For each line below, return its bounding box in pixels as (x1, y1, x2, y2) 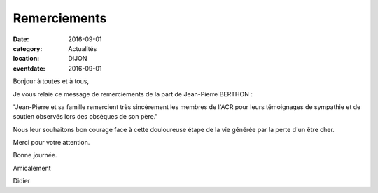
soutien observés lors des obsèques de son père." (13, 113, 158, 121)
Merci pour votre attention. (13, 138, 90, 147)
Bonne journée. (13, 151, 57, 159)
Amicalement (13, 164, 52, 172)
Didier (13, 177, 31, 185)
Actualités (68, 44, 97, 52)
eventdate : (13, 64, 45, 73)
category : (13, 44, 43, 52)
